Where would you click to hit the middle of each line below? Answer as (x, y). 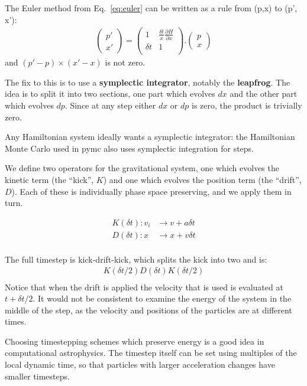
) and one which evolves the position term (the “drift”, (202, 179)
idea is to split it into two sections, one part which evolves (110, 94)
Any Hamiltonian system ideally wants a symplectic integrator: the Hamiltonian (150, 137)
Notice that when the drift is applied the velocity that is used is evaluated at (144, 287)
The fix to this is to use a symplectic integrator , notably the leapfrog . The (148, 82)
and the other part (264, 94)
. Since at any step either (110, 105)
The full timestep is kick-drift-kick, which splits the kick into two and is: (136, 259)
